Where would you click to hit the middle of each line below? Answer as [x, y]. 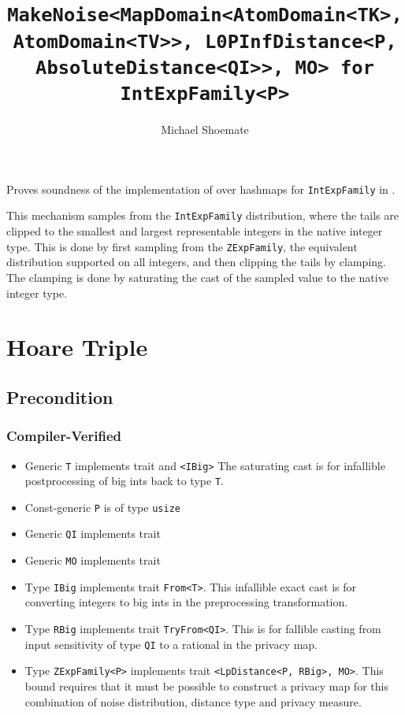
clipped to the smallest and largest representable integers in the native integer [195, 231]
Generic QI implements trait [93, 533]
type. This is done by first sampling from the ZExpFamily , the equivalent [182, 246]
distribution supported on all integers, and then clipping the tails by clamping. [196, 262]
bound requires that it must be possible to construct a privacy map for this [206, 686]
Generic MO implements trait [93, 560]
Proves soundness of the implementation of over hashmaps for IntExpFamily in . [201, 189]
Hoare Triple [77, 347]
